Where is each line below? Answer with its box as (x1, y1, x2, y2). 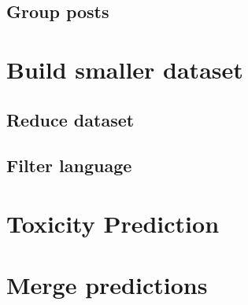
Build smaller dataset (6, 53, 243, 85)
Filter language (6, 153, 132, 178)
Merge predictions (6, 269, 208, 301)
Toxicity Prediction (6, 207, 220, 239)
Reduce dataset (6, 107, 135, 131)
